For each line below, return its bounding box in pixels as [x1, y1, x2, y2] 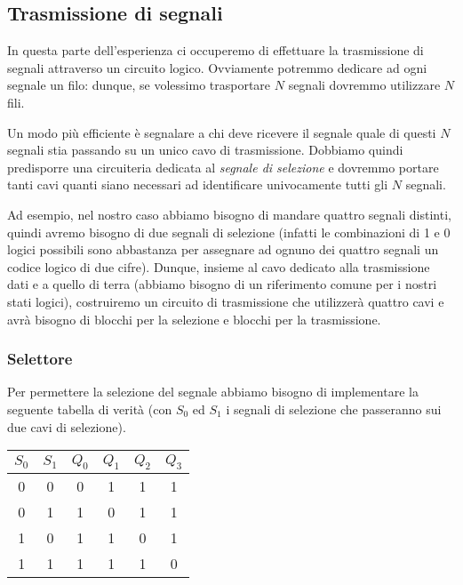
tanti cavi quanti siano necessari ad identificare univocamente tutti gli [7, 175, 388, 194]
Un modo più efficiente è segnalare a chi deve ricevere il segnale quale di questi [7, 123, 436, 141]
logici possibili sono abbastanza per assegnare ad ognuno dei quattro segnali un [7, 240, 439, 259]
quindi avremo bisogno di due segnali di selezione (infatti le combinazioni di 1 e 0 [7, 222, 451, 241]
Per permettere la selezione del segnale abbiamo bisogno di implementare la [7, 382, 419, 401]
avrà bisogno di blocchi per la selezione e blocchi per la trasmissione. [7, 309, 381, 328]
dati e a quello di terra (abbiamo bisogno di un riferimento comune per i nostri [7, 275, 437, 293]
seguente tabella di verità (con [7, 399, 172, 418]
